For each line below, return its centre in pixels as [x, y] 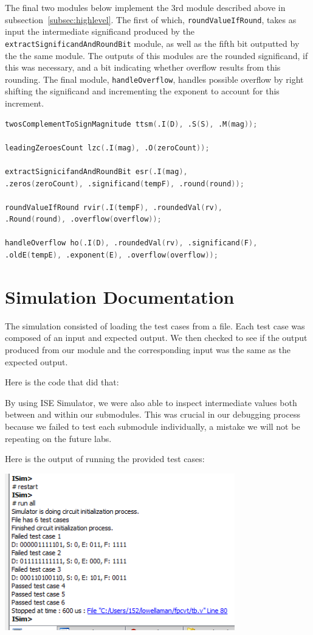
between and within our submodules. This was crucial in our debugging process [153, 414]
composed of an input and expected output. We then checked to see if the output [156, 338]
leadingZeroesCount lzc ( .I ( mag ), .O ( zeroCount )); [107, 148]
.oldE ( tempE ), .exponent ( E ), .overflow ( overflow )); [112, 255]
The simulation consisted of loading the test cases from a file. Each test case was [155, 325]
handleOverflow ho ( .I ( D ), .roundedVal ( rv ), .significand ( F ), [131, 243]
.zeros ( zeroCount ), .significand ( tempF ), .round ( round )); [125, 184]
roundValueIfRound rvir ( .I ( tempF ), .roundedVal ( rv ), [114, 207]
